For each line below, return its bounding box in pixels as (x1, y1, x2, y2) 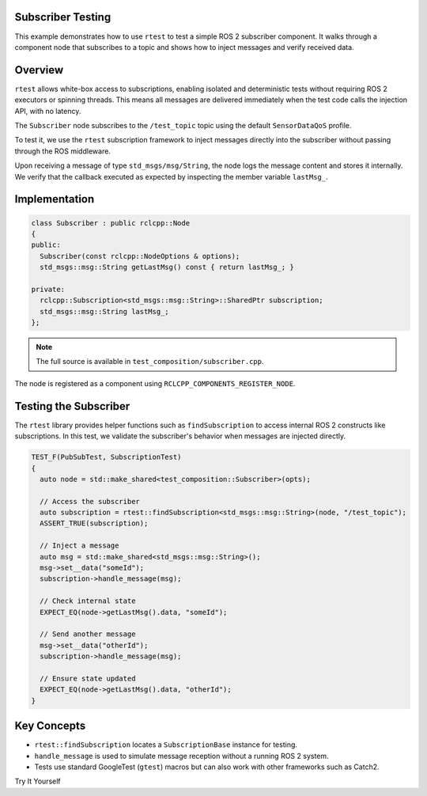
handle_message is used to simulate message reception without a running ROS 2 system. (34, 751, 329, 760)
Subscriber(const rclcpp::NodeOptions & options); (40, 252, 240, 260)
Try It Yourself (14, 776, 61, 787)
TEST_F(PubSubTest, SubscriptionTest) (31, 453, 182, 462)
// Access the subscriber (40, 497, 140, 506)
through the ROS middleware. (14, 146, 111, 156)
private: (31, 285, 66, 294)
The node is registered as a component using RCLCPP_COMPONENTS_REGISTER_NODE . (14, 378, 296, 388)
